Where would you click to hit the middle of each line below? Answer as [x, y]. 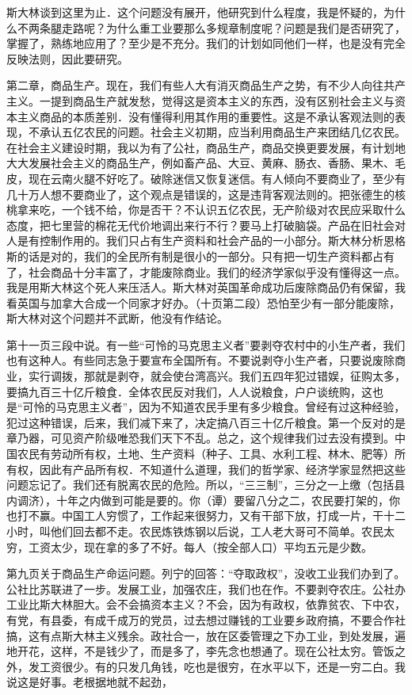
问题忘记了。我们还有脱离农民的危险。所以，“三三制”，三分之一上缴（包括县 [206, 485]
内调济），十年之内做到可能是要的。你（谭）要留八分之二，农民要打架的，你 [203, 500]
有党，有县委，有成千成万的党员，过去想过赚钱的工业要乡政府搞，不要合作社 [206, 619]
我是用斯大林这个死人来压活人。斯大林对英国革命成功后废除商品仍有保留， [200, 287]
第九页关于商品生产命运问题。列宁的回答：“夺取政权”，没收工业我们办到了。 [206, 573]
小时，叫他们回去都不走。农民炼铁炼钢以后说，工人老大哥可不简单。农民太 [200, 531]
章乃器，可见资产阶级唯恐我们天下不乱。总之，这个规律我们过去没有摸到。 [200, 438]
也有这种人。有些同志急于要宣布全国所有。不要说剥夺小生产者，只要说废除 [200, 360]
